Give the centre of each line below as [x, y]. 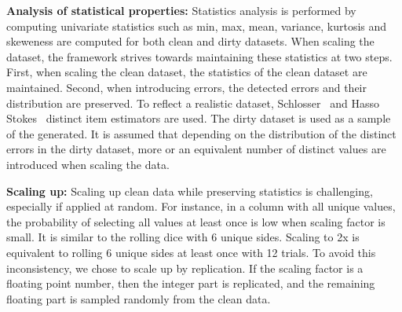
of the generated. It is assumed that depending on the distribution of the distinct [201, 133]
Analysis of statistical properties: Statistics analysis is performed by [181, 10]
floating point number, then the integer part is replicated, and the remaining [191, 283]
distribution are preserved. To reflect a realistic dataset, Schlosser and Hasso [193, 103]
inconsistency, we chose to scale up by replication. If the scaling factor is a [185, 268]
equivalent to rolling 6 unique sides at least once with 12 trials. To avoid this [191, 252]
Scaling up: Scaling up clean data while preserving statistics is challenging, [190, 191]
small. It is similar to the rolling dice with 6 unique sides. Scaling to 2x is [183, 237]
